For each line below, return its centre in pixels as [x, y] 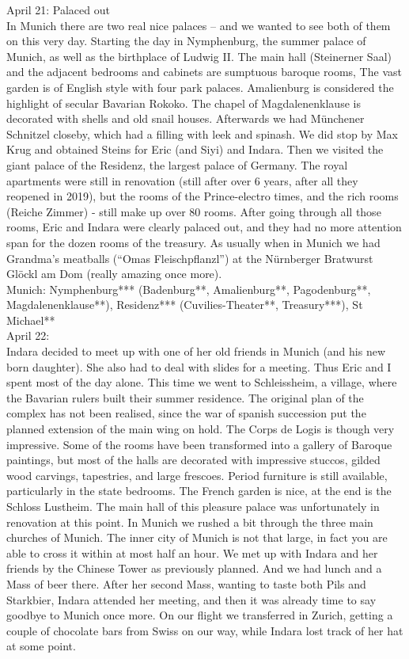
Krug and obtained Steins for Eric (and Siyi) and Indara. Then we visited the [195, 149]
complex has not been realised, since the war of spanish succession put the [186, 413]
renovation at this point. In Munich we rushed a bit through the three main [190, 522]
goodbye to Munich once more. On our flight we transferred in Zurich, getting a [200, 615]
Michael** [31, 320]
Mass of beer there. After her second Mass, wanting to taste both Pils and [186, 583]
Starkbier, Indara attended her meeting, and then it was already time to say [191, 599]
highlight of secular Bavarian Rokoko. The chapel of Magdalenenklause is [184, 103]
